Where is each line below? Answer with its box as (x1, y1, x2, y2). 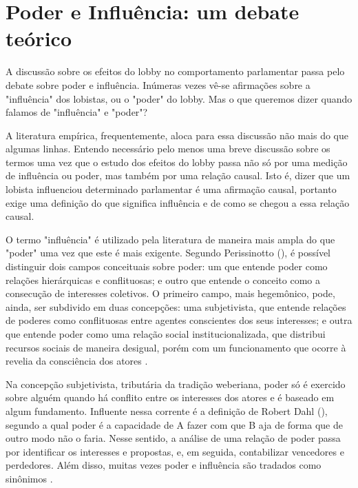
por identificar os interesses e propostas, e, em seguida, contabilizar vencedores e (6, 444, 344, 458)
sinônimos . (6, 471, 53, 485)
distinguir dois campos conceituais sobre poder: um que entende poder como (6, 259, 328, 274)
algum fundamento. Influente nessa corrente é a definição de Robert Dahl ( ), (6, 403, 328, 418)
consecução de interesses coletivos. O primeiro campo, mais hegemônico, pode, (6, 286, 335, 301)
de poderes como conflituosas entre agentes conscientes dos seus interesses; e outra (6, 313, 352, 327)
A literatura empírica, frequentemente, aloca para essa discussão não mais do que (6, 128, 349, 142)
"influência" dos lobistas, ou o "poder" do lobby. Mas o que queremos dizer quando (6, 91, 352, 105)
